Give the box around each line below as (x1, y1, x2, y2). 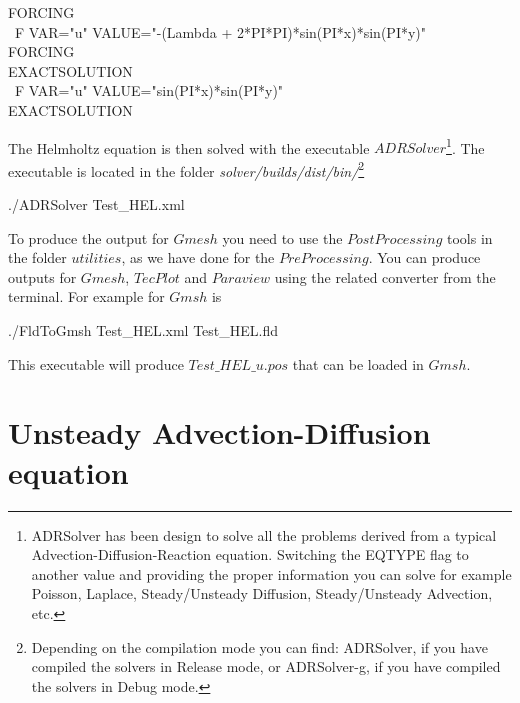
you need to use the (222, 227, 343, 248)
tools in (446, 227, 493, 248)
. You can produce (368, 247, 481, 268)
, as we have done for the (121, 247, 275, 268)
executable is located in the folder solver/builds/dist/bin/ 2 (8, 157, 365, 181)
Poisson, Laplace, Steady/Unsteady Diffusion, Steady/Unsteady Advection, (31, 583, 493, 604)
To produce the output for (8, 227, 169, 248)
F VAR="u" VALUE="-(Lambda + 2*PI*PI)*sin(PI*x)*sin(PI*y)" (14, 21, 427, 42)
